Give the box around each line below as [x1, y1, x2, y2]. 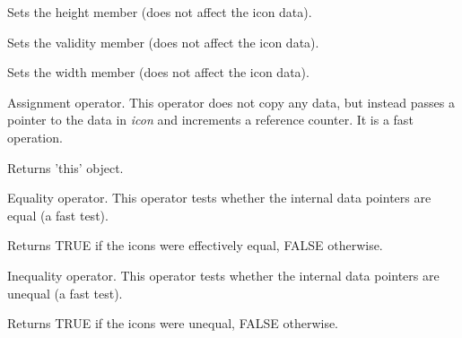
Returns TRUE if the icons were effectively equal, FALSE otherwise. [7, 236, 383, 255]
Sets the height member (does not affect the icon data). [7, 3, 312, 21]
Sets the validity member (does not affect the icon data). [7, 32, 319, 51]
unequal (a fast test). [7, 283, 123, 302]
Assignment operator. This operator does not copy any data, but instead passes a [7, 92, 455, 111]
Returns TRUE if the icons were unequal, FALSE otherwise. [7, 314, 339, 333]
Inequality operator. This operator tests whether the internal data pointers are [7, 265, 440, 284]
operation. [7, 127, 63, 146]
